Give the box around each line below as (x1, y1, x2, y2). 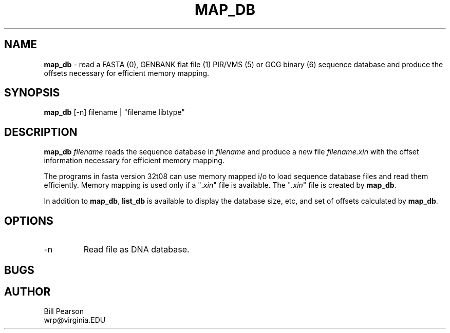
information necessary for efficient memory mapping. (44, 156, 224, 165)
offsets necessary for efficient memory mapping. (44, 68, 210, 77)
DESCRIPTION (4, 125, 78, 139)
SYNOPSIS (4, 86, 60, 100)
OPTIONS (4, 214, 53, 227)
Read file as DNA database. (83, 244, 190, 255)
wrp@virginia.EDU (44, 316, 106, 325)
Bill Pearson (44, 307, 84, 316)
